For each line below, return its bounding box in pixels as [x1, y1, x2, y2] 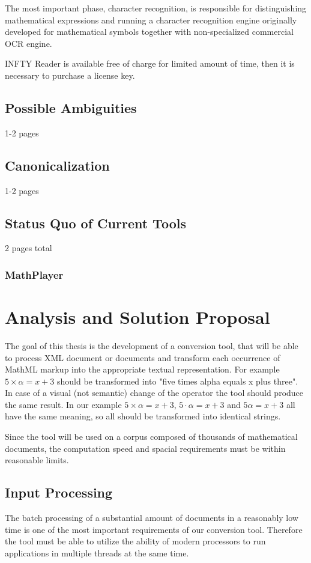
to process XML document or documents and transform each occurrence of [5, 351, 280, 364]
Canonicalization [5, 156, 110, 174]
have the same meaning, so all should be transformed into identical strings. [5, 410, 281, 422]
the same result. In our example [5, 398, 122, 410]
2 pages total [5, 242, 52, 254]
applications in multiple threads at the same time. [5, 546, 189, 559]
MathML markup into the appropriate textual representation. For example [5, 363, 280, 376]
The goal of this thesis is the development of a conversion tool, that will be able [5, 339, 298, 351]
